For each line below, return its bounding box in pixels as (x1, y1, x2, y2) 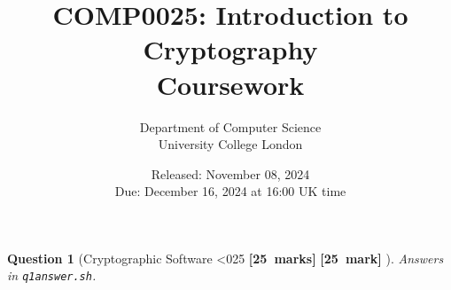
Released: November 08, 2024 (151, 164, 310, 183)
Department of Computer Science (139, 117, 322, 136)
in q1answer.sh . (7, 266, 97, 285)
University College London (158, 135, 303, 153)
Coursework (156, 66, 305, 102)
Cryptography (143, 31, 318, 67)
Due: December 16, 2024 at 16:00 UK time (114, 182, 346, 200)
